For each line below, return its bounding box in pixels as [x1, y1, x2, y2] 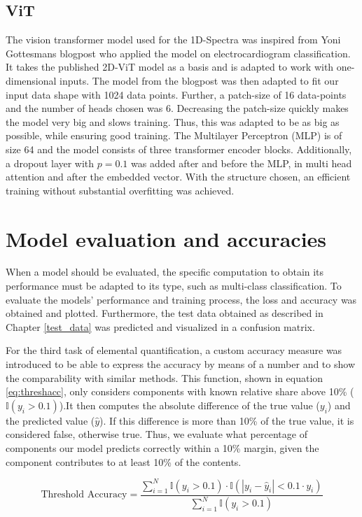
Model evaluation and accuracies [6, 224, 327, 253]
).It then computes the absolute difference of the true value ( [59, 397, 320, 412]
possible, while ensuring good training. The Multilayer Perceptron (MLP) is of [6, 128, 342, 143]
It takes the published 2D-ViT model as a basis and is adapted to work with [6, 59, 334, 74]
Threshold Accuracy [41, 490, 127, 500]
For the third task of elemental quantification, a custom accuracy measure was [6, 343, 342, 357]
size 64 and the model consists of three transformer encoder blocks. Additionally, [6, 141, 352, 156]
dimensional [6, 73, 57, 87]
